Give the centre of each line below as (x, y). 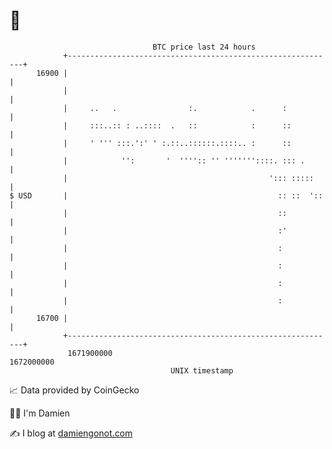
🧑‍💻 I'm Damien (40, 413)
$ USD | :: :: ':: (166, 195)
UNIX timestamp (202, 370)
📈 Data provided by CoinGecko (74, 390)
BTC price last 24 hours (204, 47)
